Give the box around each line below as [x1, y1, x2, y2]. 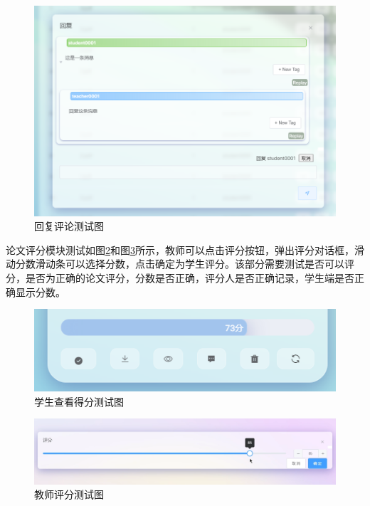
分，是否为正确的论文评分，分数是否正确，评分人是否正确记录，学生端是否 [6, 270, 354, 285]
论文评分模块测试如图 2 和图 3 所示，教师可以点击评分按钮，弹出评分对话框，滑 [6, 242, 364, 257]
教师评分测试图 [34, 487, 104, 502]
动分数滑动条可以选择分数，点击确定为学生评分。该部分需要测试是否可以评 [6, 256, 354, 271]
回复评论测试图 [34, 218, 104, 233]
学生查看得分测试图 [34, 394, 124, 409]
